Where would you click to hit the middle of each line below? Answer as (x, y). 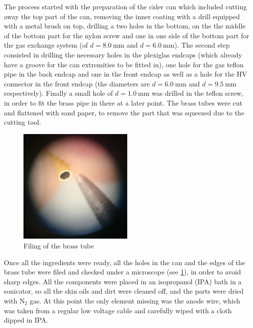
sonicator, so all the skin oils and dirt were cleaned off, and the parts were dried (124, 291)
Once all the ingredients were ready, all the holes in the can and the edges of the (125, 262)
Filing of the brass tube (59, 245)
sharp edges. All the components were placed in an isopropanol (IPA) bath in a (123, 281)
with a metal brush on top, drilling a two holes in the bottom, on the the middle (125, 26)
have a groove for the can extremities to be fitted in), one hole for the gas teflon (124, 64)
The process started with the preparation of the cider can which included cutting (126, 6)
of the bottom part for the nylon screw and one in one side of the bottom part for (127, 35)
